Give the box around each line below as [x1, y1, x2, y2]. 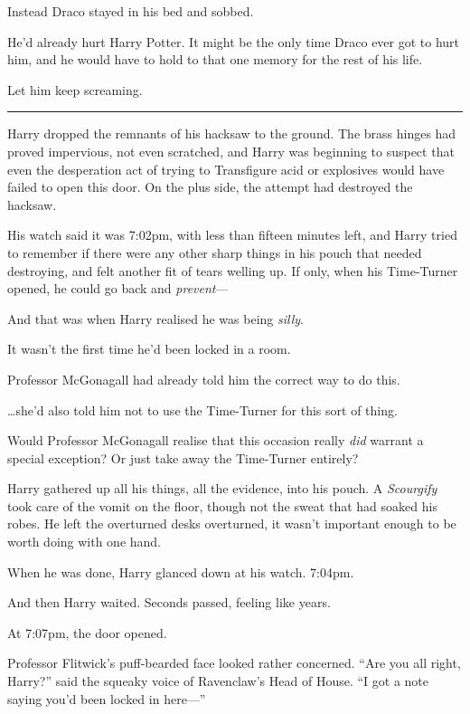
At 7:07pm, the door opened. [7, 623, 167, 642]
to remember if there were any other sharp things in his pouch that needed [7, 243, 422, 262]
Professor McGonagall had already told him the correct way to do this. [7, 369, 400, 388]
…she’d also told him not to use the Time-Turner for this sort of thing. [7, 400, 398, 419]
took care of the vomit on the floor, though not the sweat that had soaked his [7, 496, 437, 515]
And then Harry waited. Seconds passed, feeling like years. [7, 593, 331, 612]
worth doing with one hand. [7, 532, 162, 551]
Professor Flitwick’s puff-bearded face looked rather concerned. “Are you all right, [7, 653, 461, 672]
